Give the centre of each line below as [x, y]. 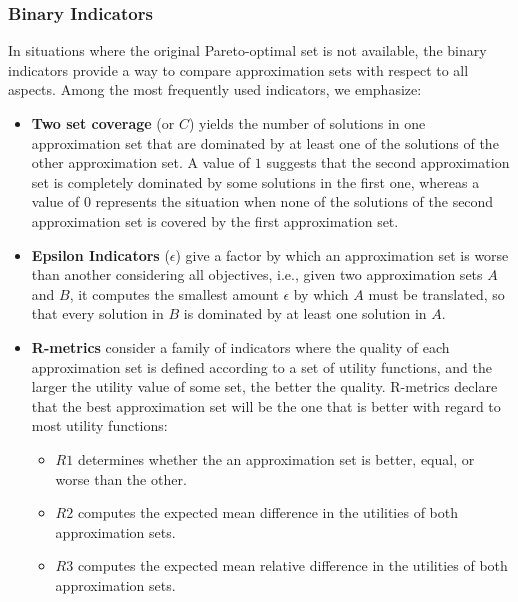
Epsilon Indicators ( [100, 254]
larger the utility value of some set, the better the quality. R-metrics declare [264, 386]
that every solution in [97, 313]
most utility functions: [99, 425]
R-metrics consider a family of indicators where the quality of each [240, 346]
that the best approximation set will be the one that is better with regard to [266, 405]
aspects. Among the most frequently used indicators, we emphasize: [215, 89]
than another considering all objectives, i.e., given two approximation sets [257, 274]
